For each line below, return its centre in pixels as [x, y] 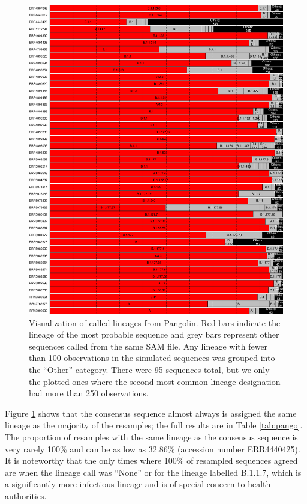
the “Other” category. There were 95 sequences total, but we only [149, 369]
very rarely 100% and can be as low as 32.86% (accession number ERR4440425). [153, 448]
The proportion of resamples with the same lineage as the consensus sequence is [151, 436]
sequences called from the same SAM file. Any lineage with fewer [148, 346]
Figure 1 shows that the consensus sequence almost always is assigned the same [151, 413]
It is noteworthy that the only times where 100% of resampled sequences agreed [151, 460]
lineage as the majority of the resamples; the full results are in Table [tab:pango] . [154, 425]
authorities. [26, 495]
